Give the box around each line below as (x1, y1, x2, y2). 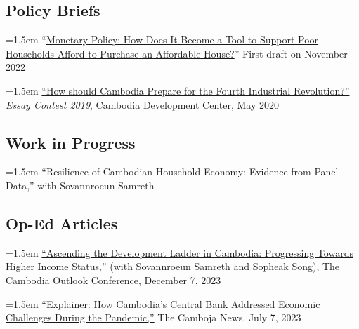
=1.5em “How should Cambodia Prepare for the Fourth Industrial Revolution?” (6, 83, 350, 98)
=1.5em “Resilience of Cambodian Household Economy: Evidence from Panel (6, 164, 339, 179)
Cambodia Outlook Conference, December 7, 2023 (6, 272, 221, 287)
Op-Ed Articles (6, 212, 118, 234)
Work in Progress (6, 131, 136, 153)
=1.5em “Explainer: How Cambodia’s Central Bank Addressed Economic (6, 296, 320, 311)
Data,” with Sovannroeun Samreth (6, 177, 155, 192)
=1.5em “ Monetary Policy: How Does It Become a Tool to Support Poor (6, 32, 319, 47)
